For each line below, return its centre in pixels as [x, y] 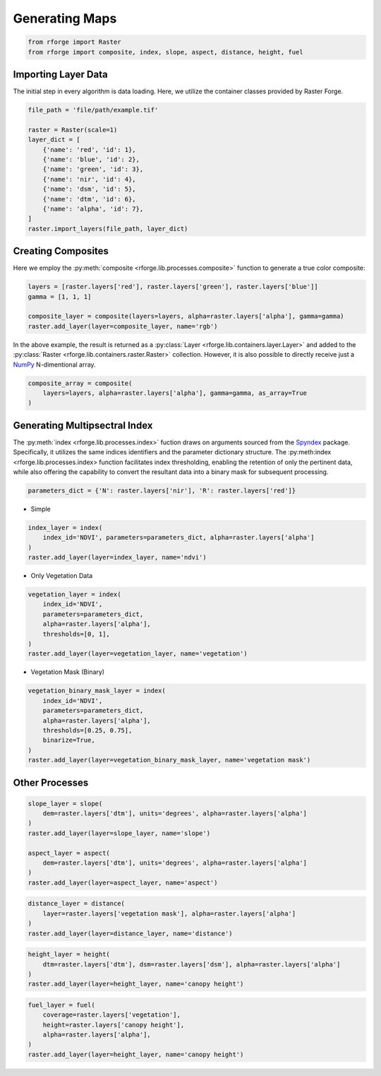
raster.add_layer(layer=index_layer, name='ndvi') [117, 557]
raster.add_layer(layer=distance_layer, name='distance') [130, 933]
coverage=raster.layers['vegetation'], [112, 1015]
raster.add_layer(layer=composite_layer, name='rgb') [123, 326]
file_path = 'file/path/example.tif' [93, 110]
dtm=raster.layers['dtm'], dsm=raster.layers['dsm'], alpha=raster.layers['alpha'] [192, 964]
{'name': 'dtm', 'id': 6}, [90, 199]
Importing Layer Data [61, 74]
